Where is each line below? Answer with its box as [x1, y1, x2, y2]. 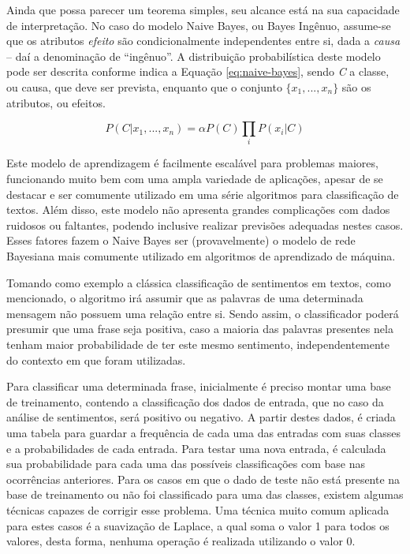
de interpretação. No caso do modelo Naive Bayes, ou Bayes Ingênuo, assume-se [6, 17, 391, 33]
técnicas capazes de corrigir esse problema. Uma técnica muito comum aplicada [6, 501, 389, 518]
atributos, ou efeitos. [6, 94, 106, 110]
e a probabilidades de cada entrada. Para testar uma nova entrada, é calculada [6, 440, 386, 456]
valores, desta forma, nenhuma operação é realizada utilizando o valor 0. [6, 533, 356, 549]
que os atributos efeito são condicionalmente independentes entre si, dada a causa [6, 32, 401, 49]
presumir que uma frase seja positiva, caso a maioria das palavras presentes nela [6, 320, 393, 337]
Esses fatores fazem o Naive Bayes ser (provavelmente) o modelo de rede [6, 232, 356, 249]
